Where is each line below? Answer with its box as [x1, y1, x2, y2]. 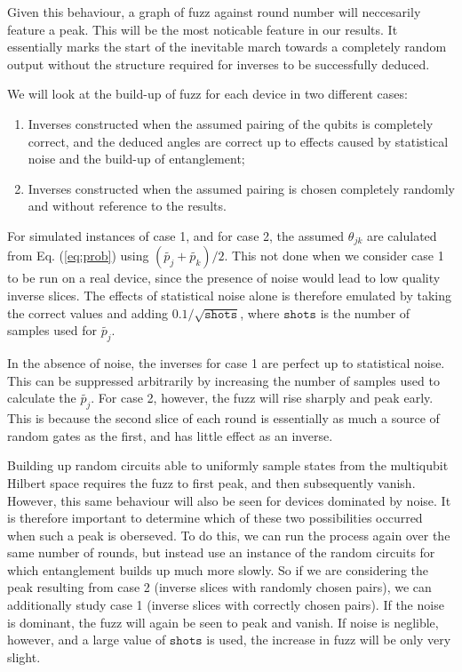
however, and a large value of [7, 630, 166, 649]
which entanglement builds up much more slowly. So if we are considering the [7, 560, 428, 579]
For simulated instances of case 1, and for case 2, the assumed [7, 226, 345, 244]
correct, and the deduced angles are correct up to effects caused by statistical [28, 132, 449, 150]
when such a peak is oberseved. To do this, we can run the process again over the [7, 525, 450, 544]
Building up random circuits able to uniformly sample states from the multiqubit [7, 456, 449, 475]
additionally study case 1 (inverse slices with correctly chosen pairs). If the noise [7, 596, 444, 614]
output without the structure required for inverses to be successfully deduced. [7, 54, 430, 73]
